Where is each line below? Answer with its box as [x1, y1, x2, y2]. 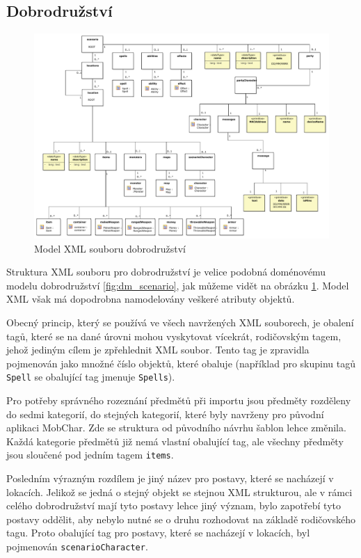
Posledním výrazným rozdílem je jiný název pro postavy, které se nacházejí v [6, 471, 334, 486]
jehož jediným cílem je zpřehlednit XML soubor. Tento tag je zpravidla [6, 342, 310, 357]
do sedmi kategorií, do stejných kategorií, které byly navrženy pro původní [6, 406, 324, 421]
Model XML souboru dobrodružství [34, 241, 186, 255]
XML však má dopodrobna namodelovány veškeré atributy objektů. [6, 292, 295, 306]
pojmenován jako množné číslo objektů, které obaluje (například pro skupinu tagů [6, 356, 356, 370]
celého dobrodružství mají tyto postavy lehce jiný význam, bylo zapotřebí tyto [6, 498, 341, 513]
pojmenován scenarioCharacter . [6, 539, 148, 554]
